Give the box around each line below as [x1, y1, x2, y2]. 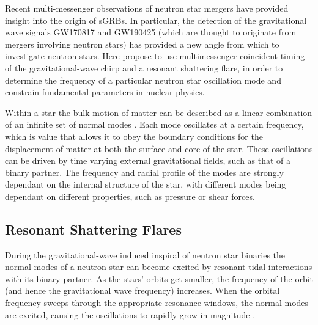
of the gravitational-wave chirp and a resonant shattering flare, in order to [5, 61, 283, 74]
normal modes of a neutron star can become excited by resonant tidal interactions [5, 260, 312, 273]
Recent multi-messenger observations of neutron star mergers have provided [5, 2, 289, 14]
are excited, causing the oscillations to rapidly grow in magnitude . [5, 308, 256, 321]
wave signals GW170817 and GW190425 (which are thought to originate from [5, 26, 297, 38]
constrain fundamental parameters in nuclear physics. [5, 86, 205, 98]
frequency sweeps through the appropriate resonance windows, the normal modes [5, 296, 309, 309]
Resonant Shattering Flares [5, 219, 182, 238]
